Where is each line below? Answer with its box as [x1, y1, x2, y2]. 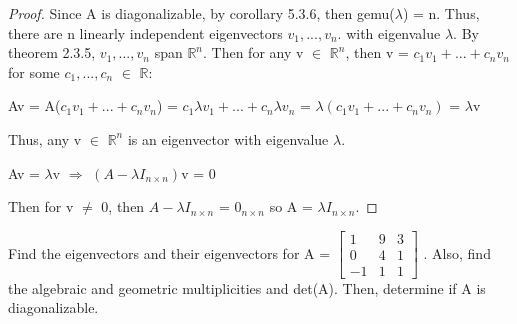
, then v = [345, 42, 409, 63]
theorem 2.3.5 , [8, 42, 96, 63]
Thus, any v [8, 128, 82, 149]
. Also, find [423, 242, 491, 263]
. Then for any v [203, 42, 304, 63]
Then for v [8, 196, 74, 217]
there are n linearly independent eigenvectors [8, 22, 283, 43]
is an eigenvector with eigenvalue [127, 128, 329, 149]
